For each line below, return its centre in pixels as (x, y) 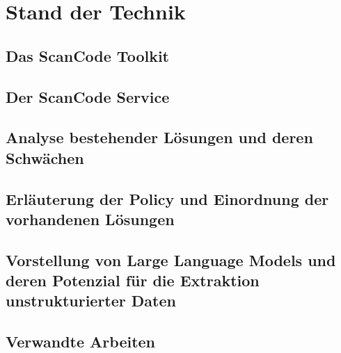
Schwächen (45, 157)
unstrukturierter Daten (91, 301)
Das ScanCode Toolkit (88, 55)
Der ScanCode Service (88, 96)
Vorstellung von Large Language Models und (171, 260)
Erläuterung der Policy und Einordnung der (167, 198)
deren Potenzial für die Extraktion (133, 280)
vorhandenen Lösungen (90, 219)
